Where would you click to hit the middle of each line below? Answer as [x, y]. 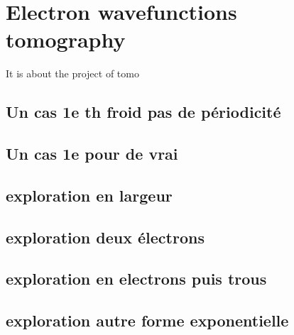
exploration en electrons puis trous [136, 279]
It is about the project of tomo [72, 73]
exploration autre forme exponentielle [147, 320]
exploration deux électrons [105, 237]
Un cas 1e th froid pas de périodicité [143, 112]
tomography [66, 39]
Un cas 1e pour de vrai [92, 154]
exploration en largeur [89, 195]
